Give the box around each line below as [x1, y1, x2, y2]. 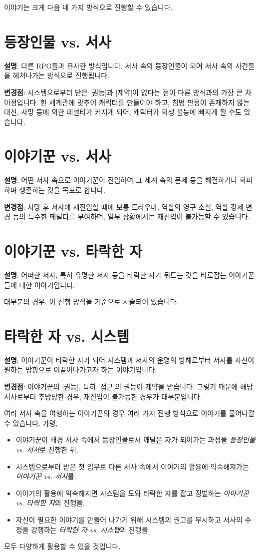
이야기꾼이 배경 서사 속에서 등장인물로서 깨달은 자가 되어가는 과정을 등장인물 [15, 434, 256, 445]
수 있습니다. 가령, [4, 417, 58, 428]
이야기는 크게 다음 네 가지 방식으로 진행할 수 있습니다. [4, 2, 173, 12]
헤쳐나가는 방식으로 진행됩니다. [12, 70, 110, 81]
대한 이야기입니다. [19, 279, 75, 290]
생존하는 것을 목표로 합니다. [19, 185, 105, 195]
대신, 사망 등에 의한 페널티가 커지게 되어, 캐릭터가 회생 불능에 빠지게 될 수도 [4, 107, 242, 117]
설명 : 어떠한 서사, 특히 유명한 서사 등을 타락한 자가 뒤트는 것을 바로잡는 [4, 269, 227, 280]
